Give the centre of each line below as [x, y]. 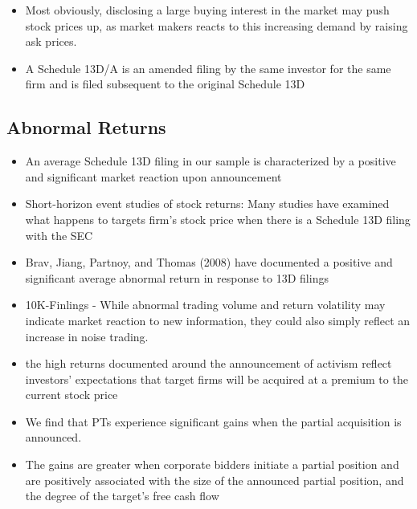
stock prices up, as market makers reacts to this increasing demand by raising [217, 25]
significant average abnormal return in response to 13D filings [177, 277]
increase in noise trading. [87, 336]
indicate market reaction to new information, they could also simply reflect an [218, 320]
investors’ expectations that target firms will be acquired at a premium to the [217, 379]
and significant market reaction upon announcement [153, 176]
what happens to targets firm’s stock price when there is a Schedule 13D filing [218, 219]
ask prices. [51, 41]
